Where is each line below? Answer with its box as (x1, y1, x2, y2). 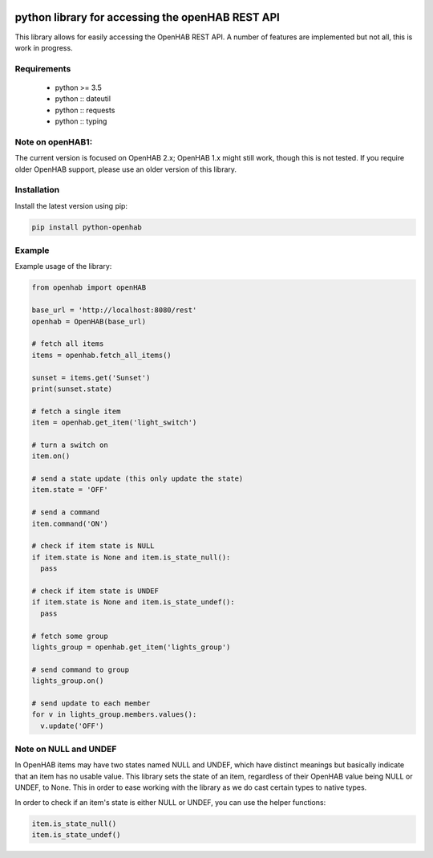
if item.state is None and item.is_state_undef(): (31, 598, 236, 607)
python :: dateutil (55, 94, 111, 104)
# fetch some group (31, 631, 108, 640)
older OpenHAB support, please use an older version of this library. (14, 165, 237, 174)
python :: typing (55, 116, 107, 126)
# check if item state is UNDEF (31, 586, 160, 596)
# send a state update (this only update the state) (31, 474, 244, 483)
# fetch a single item (31, 406, 121, 416)
